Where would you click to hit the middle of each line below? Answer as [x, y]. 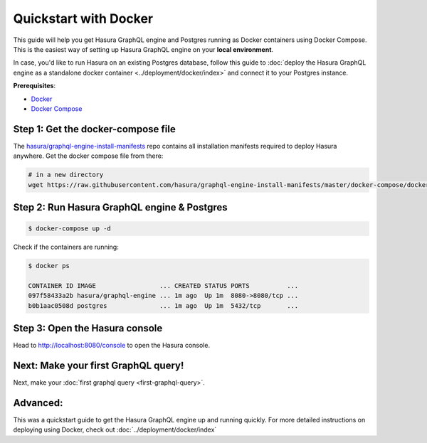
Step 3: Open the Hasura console [88, 328]
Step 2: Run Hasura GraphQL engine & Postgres [120, 207]
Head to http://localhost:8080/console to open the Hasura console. [111, 346]
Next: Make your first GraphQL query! [99, 365]
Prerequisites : [35, 86]
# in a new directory [66, 175]
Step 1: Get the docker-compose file [94, 129]
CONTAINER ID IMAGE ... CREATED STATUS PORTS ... [163, 285]
